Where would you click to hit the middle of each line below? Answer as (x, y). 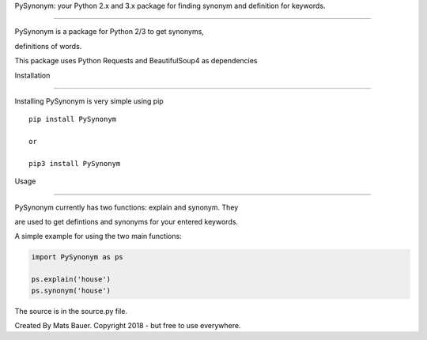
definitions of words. (48, 46)
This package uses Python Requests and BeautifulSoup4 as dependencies (136, 61)
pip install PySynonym (73, 119)
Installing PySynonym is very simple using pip (89, 101)
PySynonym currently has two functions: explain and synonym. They (127, 207)
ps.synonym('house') (71, 290)
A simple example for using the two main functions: (98, 236)
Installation (32, 75)
